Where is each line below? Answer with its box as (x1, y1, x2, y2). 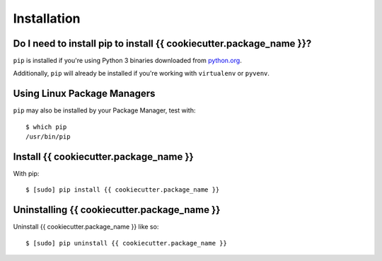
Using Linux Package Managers (13, 88, 156, 100)
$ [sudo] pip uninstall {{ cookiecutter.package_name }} (25, 239, 228, 247)
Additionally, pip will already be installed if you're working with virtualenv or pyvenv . (13, 69, 270, 78)
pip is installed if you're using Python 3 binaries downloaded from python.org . (13, 57, 242, 65)
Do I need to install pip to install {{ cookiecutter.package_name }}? (13, 37, 312, 50)
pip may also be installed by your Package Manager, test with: (13, 106, 196, 115)
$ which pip (25, 122, 67, 131)
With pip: (13, 170, 40, 178)
